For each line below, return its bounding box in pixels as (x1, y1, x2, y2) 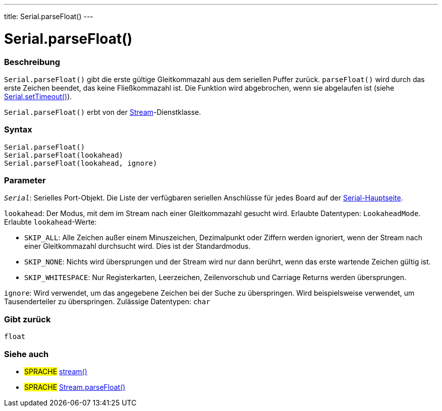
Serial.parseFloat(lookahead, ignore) (4, 159, 157, 167)
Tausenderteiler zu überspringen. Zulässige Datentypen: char (4, 297, 210, 306)
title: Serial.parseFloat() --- (4, 12, 93, 21)
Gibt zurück (4, 314, 51, 324)
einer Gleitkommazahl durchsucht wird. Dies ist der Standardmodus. (24, 242, 251, 251)
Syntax (4, 124, 32, 135)
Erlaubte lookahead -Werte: (4, 218, 97, 227)
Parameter (4, 175, 46, 185)
